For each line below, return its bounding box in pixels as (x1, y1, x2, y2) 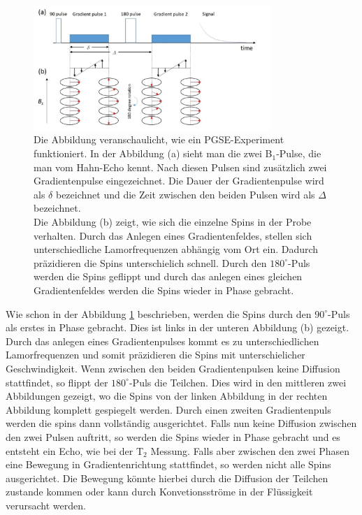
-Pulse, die (276, 146, 321, 161)
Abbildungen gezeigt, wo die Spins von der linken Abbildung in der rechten (6, 389, 328, 403)
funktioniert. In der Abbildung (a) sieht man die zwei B (34, 146, 273, 161)
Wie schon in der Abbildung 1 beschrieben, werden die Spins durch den (6, 306, 312, 321)
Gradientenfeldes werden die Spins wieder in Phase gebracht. (34, 282, 294, 297)
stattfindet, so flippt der (6, 375, 108, 389)
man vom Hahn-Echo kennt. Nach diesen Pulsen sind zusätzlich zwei (34, 159, 327, 174)
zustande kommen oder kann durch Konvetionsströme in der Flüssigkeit (6, 484, 313, 499)
